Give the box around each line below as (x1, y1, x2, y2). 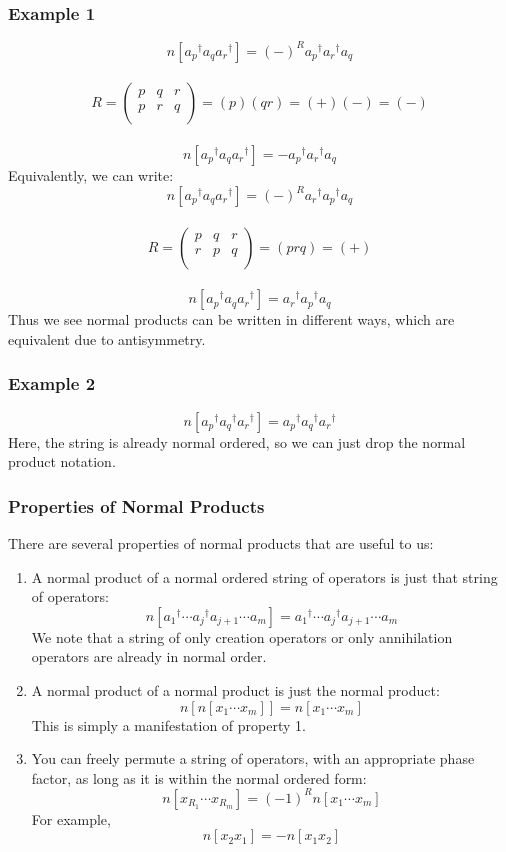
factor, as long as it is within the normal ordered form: (31, 767, 367, 788)
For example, (31, 808, 111, 829)
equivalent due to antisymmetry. (8, 328, 206, 349)
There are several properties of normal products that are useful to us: (8, 533, 434, 553)
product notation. (8, 451, 116, 472)
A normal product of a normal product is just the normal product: (31, 679, 440, 700)
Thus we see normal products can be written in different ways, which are (8, 309, 455, 330)
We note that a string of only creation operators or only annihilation (31, 626, 453, 647)
